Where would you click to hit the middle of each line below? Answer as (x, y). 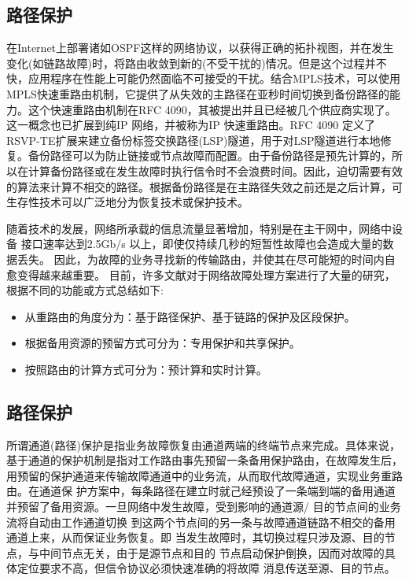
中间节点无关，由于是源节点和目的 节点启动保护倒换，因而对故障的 (212, 552)
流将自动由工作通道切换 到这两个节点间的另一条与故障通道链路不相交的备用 (201, 522)
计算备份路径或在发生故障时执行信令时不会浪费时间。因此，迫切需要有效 (215, 170)
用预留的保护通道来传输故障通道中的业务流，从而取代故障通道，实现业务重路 (204, 475)
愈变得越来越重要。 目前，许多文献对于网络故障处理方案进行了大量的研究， (201, 274)
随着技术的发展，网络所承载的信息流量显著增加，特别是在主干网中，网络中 (199, 228)
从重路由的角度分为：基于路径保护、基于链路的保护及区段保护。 (190, 316)
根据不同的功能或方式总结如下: (85, 290)
